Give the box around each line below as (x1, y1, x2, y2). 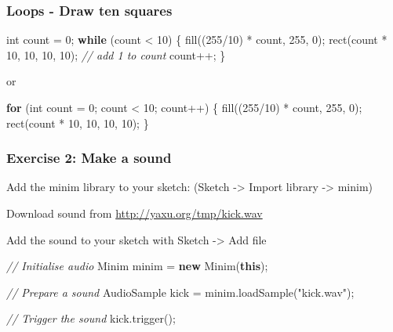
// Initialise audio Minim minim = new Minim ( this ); (6, 258, 268, 274)
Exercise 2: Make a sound (6, 148, 172, 168)
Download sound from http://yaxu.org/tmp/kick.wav (6, 205, 263, 221)
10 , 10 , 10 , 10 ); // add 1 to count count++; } (6, 46, 226, 63)
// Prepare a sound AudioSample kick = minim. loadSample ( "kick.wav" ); (6, 283, 355, 300)
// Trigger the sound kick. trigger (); (6, 310, 176, 327)
